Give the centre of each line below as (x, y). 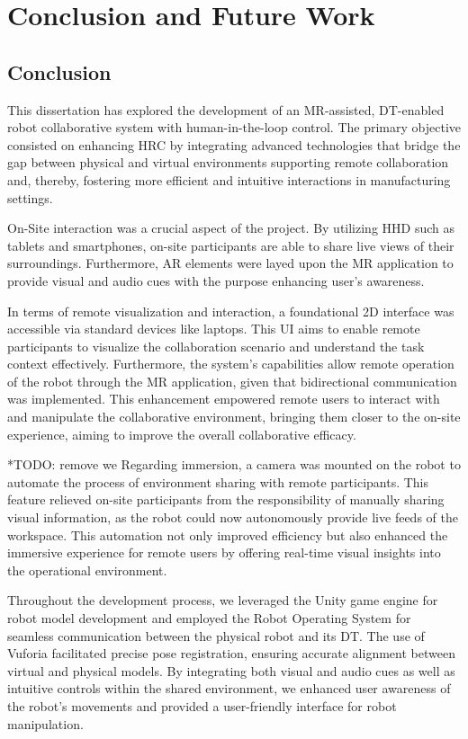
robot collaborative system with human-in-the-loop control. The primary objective (234, 127)
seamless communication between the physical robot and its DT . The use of (216, 635)
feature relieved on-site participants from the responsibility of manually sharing (226, 499)
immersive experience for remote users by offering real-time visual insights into (224, 552)
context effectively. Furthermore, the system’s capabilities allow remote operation (231, 364)
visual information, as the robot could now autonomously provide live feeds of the (233, 517)
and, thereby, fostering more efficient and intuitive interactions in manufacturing (229, 179)
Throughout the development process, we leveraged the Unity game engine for (223, 600)
